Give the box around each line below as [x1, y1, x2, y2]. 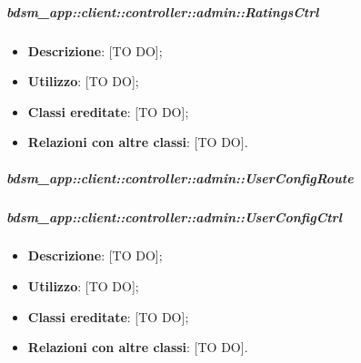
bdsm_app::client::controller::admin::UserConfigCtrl [6, 207, 342, 226]
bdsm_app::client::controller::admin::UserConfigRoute [6, 168, 354, 187]
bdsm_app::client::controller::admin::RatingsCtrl [6, 2, 319, 21]
